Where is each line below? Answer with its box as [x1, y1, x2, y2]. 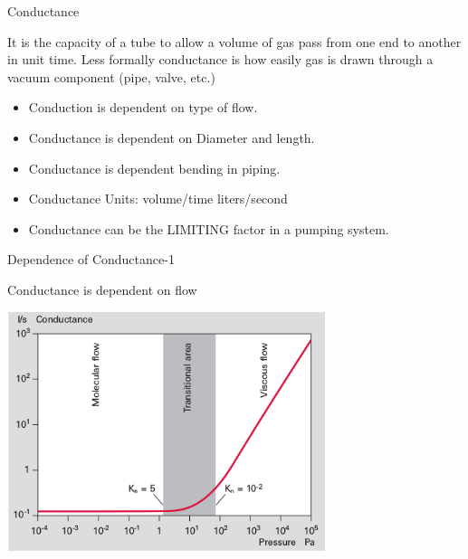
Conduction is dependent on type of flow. [28, 98, 258, 117]
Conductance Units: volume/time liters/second [28, 189, 288, 208]
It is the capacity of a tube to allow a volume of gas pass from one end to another [7, 32, 462, 51]
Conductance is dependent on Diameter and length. [28, 128, 315, 147]
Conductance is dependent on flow [7, 279, 197, 298]
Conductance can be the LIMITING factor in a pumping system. [28, 219, 389, 238]
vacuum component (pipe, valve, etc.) [7, 67, 215, 86]
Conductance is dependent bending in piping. [28, 158, 281, 177]
